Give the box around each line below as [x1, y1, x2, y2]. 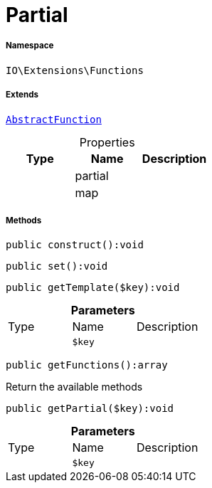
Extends [6, 90, 39, 100]
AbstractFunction [6, 113, 102, 125]
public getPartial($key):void [6, 403, 174, 415]
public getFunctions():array [6, 359, 168, 371]
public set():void [6, 260, 108, 272]
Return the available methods [6, 381, 143, 393]
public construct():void [6, 239, 144, 251]
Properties [79, 134, 135, 149]
